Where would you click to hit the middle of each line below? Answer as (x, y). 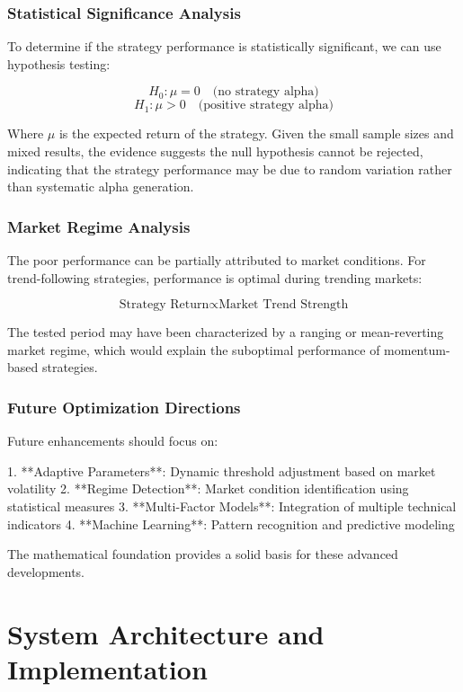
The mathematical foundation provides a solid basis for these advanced (203, 554)
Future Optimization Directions (124, 407)
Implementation (107, 668)
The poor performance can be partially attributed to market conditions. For (217, 260)
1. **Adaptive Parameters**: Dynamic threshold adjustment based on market (222, 470)
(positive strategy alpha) (266, 106)
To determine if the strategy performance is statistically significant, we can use (224, 46)
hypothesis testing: (59, 63)
